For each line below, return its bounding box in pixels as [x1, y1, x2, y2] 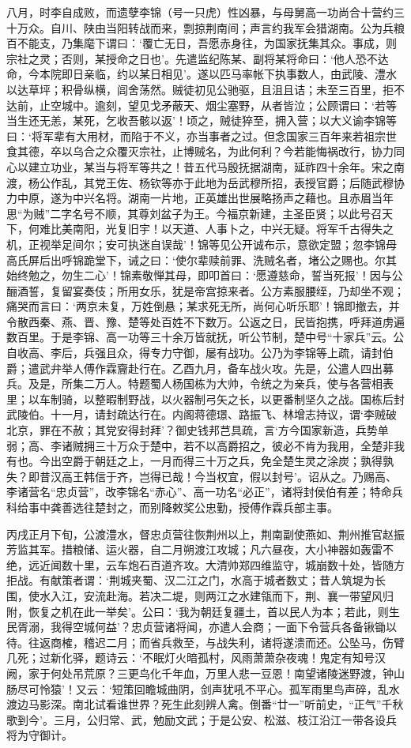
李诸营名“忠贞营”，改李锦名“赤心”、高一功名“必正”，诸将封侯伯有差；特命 [6, 483, 392, 500]
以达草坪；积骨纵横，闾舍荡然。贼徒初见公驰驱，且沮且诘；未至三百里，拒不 [6, 81, 405, 97]
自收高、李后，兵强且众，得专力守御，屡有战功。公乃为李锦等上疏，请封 [6, 344, 383, 361]
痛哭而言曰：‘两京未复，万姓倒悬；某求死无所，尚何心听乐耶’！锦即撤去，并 [6, 298, 400, 314]
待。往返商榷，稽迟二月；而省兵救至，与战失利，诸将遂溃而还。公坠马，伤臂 [6, 633, 405, 650]
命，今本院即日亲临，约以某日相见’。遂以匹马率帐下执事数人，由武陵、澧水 [6, 66, 397, 82]
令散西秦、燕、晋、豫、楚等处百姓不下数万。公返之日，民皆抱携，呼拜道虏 [6, 313, 394, 329]
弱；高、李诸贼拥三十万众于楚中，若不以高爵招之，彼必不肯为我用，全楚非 [6, 437, 394, 453]
